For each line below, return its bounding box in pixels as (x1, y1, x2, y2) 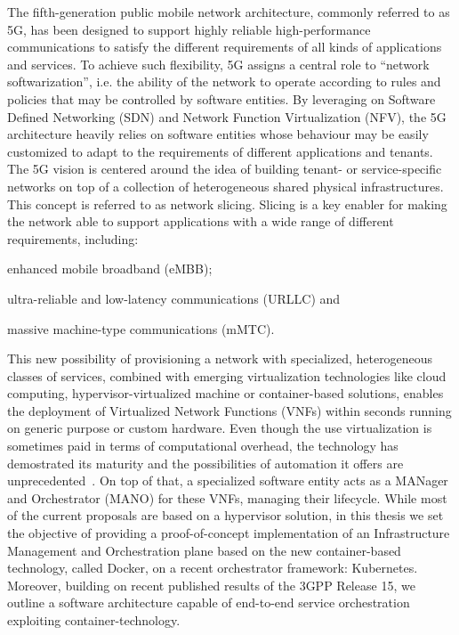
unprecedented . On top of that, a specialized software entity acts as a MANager (7, 471, 448, 490)
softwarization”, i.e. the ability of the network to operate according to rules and (7, 72, 441, 91)
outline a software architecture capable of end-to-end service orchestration (7, 593, 410, 612)
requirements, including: (7, 229, 139, 248)
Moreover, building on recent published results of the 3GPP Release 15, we (7, 575, 415, 594)
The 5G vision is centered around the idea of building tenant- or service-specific (7, 159, 442, 178)
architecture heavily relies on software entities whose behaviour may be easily (7, 125, 429, 143)
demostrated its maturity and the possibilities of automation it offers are (7, 453, 404, 472)
